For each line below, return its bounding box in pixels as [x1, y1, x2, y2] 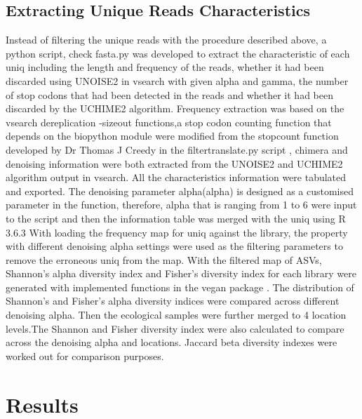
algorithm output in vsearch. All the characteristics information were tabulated [6, 170, 347, 185]
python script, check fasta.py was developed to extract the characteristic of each [6, 46, 350, 60]
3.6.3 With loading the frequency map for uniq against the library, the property [6, 225, 348, 239]
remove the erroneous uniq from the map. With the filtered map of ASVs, [6, 252, 322, 267]
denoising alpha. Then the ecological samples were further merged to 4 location [6, 307, 347, 322]
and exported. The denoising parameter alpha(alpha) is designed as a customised [6, 183, 354, 198]
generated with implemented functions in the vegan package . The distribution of [6, 279, 354, 294]
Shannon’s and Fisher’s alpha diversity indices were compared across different [6, 293, 340, 308]
